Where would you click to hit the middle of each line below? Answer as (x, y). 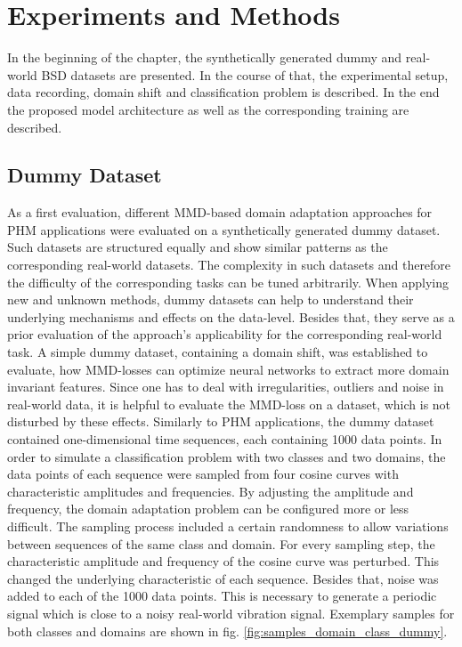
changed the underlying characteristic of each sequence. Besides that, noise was (223, 578)
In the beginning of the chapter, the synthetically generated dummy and (205, 57)
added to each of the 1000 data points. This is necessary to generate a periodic (222, 596)
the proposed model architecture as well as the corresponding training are (208, 109)
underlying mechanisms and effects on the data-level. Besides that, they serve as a (231, 316)
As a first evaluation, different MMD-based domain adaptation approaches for (220, 212)
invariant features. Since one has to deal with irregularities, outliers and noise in (226, 387)
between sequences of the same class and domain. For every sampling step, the (221, 543)
